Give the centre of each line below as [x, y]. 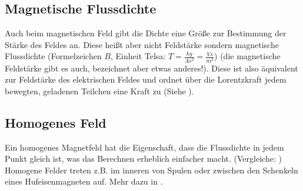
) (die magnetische [247, 56]
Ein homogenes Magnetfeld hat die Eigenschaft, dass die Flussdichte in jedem [144, 147]
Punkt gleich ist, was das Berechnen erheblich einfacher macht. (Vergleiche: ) [143, 158]
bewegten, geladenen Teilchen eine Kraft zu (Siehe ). [99, 91]
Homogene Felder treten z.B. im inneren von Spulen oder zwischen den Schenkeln [151, 170]
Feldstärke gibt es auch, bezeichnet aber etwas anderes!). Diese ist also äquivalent [151, 68]
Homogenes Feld [56, 122]
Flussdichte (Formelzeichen [53, 56]
